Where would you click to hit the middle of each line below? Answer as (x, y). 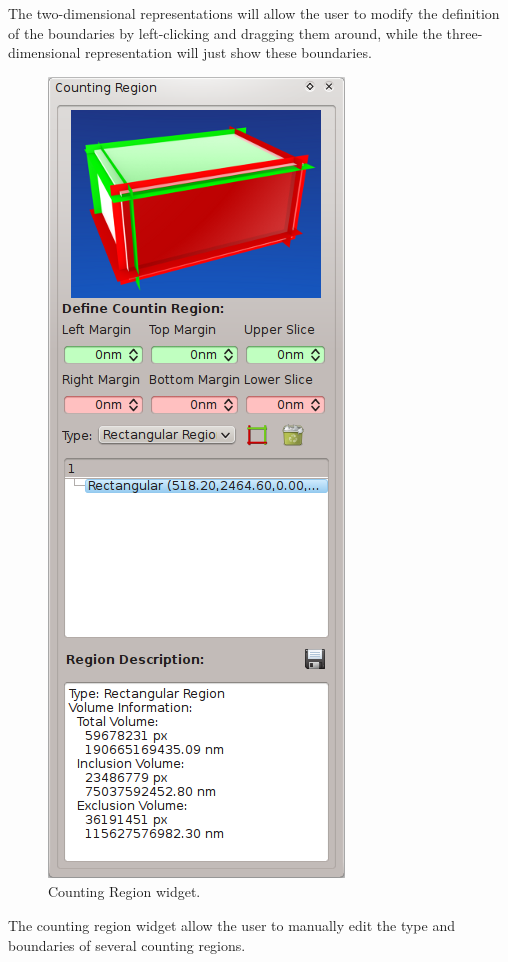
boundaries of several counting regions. (127, 944)
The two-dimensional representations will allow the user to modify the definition (254, 13)
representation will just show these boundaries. (228, 52)
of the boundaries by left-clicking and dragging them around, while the (225, 32)
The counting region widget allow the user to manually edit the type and (231, 924)
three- (464, 32)
